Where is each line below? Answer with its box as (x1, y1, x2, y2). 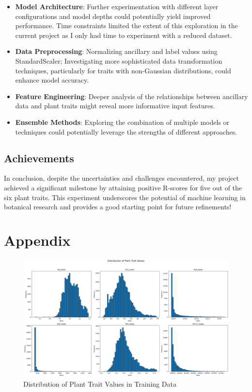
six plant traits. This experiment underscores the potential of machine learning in (4, 192, 246, 202)
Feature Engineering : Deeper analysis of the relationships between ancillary (15, 91, 248, 101)
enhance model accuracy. (15, 75, 89, 85)
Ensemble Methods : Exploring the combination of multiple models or (15, 117, 230, 127)
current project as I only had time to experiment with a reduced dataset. (15, 30, 232, 40)
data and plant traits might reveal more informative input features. (15, 101, 215, 111)
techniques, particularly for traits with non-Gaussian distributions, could (15, 65, 231, 75)
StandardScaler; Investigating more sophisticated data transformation (15, 55, 222, 66)
